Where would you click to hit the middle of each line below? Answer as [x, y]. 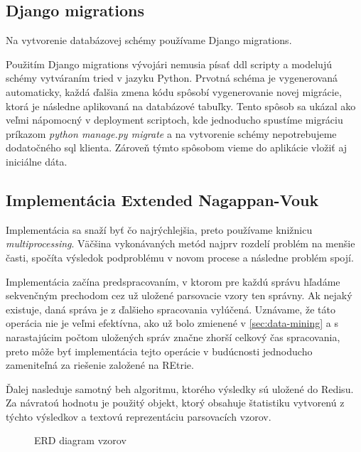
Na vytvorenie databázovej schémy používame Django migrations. [149, 40]
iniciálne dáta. [37, 161]
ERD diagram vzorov [80, 440]
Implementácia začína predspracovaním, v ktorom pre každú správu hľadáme [173, 281]
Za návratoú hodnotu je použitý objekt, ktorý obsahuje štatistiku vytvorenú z [175, 403]
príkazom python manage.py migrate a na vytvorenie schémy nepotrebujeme [171, 133]
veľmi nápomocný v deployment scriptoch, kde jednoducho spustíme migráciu [174, 120]
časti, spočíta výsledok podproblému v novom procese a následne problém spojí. [180, 257]
